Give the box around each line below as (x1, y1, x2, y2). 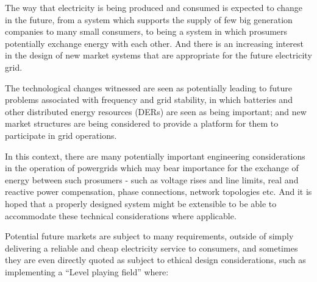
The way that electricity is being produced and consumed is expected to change (5, 1, 302, 13)
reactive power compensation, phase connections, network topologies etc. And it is (5, 185, 312, 198)
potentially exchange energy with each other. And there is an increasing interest (5, 37, 304, 49)
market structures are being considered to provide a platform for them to (5, 117, 279, 130)
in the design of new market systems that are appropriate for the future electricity (5, 49, 312, 62)
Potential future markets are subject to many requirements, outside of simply (5, 230, 294, 242)
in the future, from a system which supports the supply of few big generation (5, 13, 293, 26)
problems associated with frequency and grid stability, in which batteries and (5, 93, 293, 106)
